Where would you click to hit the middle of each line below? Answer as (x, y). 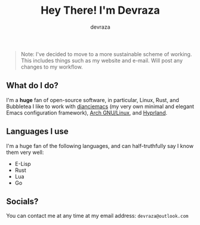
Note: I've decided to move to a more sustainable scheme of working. (106, 54)
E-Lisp (23, 164)
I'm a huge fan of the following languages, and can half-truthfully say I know (100, 146)
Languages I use (37, 132)
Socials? (22, 201)
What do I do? (32, 86)
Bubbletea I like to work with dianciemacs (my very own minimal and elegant (100, 106)
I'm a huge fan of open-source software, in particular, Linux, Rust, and (93, 100)
